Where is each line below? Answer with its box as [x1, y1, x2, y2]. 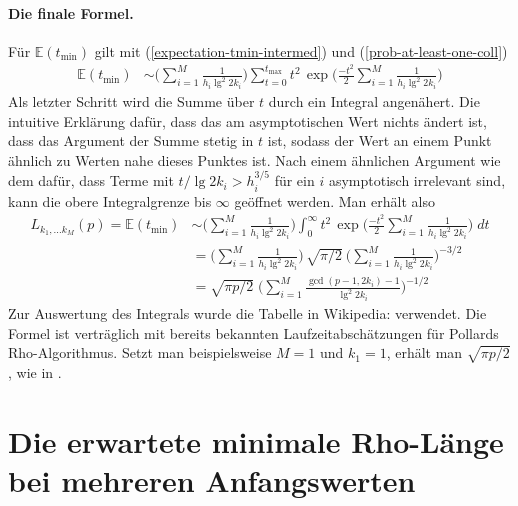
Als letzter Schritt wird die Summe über [8, 91, 255, 112]
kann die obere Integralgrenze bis [8, 190, 212, 211]
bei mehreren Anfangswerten [8, 459, 416, 500]
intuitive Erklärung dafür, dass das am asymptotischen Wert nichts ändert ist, [8, 110, 487, 131]
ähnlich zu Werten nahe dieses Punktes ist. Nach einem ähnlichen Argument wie [8, 149, 501, 170]
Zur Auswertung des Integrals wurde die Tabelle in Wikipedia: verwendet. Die [8, 302, 487, 323]
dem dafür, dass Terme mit [8, 170, 174, 191]
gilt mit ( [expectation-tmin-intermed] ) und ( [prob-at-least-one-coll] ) [94, 40, 508, 61]
